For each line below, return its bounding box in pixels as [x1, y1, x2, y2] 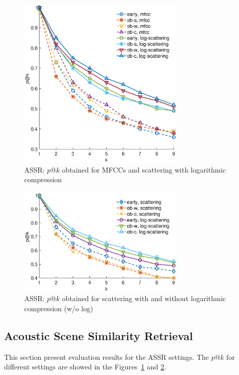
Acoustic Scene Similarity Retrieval [4, 327, 193, 343]
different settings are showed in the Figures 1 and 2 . [4, 361, 166, 372]
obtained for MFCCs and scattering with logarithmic [62, 164, 226, 175]
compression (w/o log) [24, 303, 93, 313]
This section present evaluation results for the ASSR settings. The [4, 351, 209, 362]
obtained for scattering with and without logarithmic [62, 293, 226, 304]
